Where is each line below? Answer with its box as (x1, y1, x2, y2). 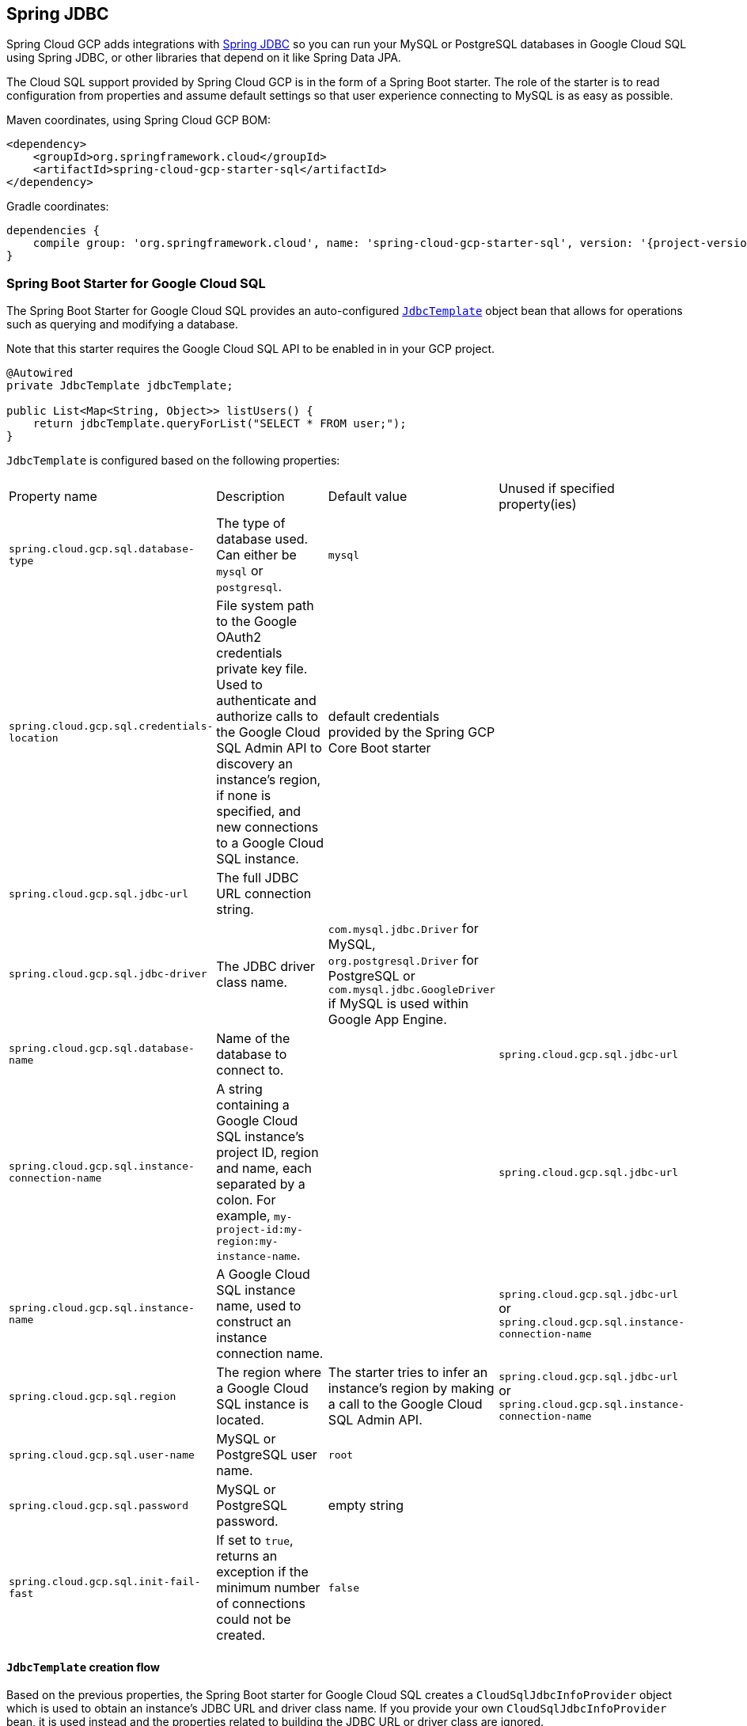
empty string (328, 1497, 404, 1514)
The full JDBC (216, 870, 299, 886)
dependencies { (6, 224, 100, 237)
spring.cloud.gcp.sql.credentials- (9, 720, 214, 733)
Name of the (216, 1030, 290, 1047)
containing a (216, 1097, 290, 1113)
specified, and (216, 803, 301, 820)
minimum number (216, 1580, 320, 1596)
